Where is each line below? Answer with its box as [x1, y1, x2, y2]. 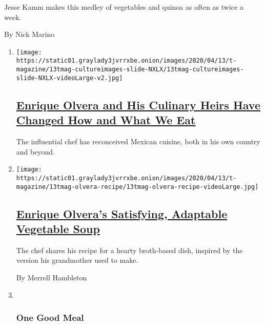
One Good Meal [16, 311, 84, 324]
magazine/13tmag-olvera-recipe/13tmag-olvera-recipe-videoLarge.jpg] [16, 183, 259, 190]
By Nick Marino [4, 29, 55, 40]
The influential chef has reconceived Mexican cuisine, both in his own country [16, 136, 260, 146]
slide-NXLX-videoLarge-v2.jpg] [16, 74, 123, 82]
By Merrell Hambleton [16, 272, 87, 282]
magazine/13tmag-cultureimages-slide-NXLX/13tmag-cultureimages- [16, 66, 244, 73]
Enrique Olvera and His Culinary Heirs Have [16, 97, 261, 112]
